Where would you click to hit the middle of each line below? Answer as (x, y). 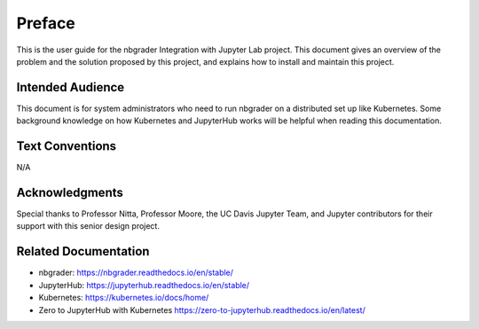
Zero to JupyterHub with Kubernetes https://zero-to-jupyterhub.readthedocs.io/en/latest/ (202, 309)
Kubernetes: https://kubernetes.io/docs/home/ (124, 298)
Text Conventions (67, 146)
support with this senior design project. (88, 226)
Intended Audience (71, 87)
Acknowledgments (70, 192)
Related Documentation (83, 251)
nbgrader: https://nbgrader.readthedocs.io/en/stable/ (136, 273)
